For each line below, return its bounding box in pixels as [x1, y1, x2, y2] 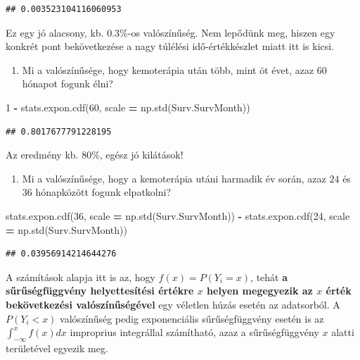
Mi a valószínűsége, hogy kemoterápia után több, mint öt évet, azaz [22, 62, 314, 77]
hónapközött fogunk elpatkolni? [35, 185, 172, 199]
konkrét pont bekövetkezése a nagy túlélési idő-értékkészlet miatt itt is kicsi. [6, 39, 335, 54]
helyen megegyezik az [207, 283, 313, 298]
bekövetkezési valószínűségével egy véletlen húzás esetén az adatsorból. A [6, 297, 340, 311]
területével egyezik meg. [6, 340, 108, 355]
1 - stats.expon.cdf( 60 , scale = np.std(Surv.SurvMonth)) [6, 99, 250, 114]
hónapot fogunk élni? [22, 76, 113, 91]
